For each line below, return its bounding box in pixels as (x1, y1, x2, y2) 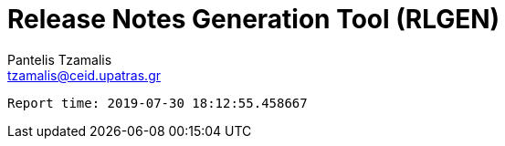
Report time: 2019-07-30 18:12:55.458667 (7, 95, 308, 110)
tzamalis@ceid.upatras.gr (7, 67, 161, 83)
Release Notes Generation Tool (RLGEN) (7, 4, 500, 35)
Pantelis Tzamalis (7, 51, 112, 68)
